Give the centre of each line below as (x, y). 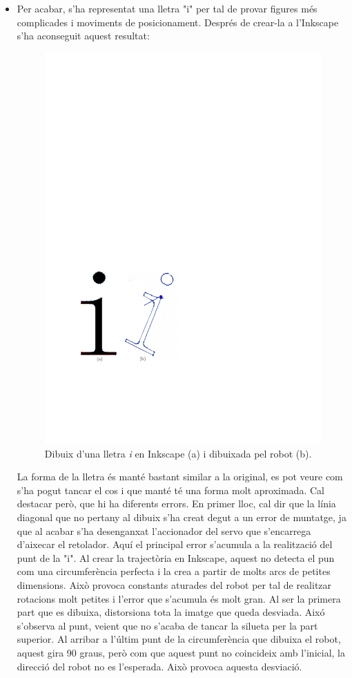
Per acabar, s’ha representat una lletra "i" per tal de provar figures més (167, 8)
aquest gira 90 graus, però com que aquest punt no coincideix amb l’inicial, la (181, 652)
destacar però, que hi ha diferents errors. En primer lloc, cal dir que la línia (176, 503)
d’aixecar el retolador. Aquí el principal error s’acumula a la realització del (175, 544)
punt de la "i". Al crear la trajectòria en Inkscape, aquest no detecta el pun (176, 557)
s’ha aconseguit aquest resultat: (83, 36)
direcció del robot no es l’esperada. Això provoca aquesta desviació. (159, 666)
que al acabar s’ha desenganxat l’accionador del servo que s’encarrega (164, 530)
